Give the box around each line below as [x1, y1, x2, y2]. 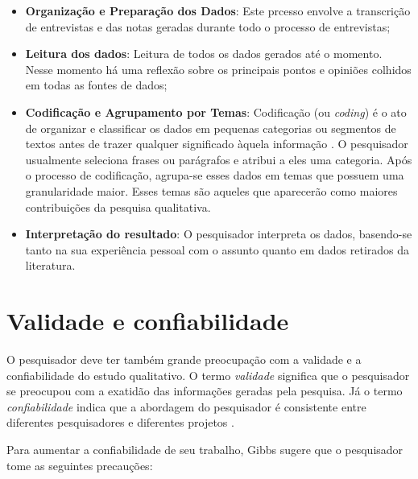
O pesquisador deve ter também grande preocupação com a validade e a [6, 351, 362, 368]
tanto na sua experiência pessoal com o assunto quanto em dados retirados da [25, 241, 410, 258]
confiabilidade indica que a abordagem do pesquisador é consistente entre [6, 398, 366, 415]
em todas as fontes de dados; [25, 76, 168, 93]
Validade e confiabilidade [6, 304, 289, 337]
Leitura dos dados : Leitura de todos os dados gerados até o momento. [25, 45, 383, 62]
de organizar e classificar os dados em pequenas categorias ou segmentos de [25, 119, 396, 136]
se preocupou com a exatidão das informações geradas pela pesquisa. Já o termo [6, 382, 403, 399]
